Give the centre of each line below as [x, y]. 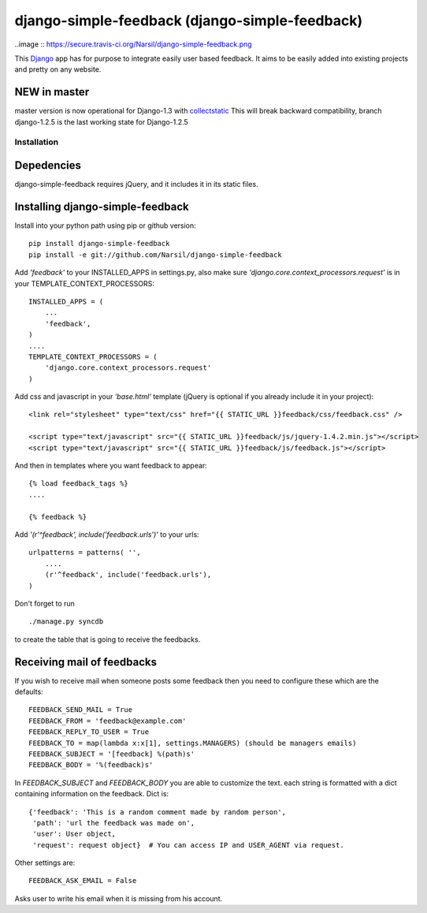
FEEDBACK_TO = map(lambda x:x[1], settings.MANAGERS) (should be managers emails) [193, 743]
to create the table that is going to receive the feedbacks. [108, 639]
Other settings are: [45, 863]
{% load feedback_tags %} [79, 484]
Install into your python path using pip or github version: [105, 225]
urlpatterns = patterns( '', [85, 553]
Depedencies [48, 165]
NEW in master [52, 92]
